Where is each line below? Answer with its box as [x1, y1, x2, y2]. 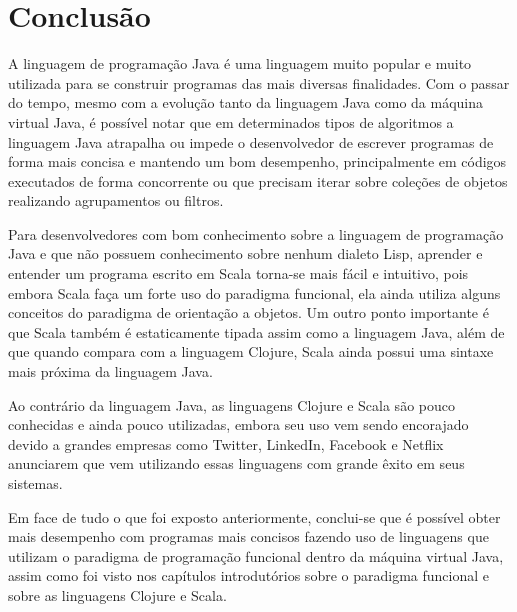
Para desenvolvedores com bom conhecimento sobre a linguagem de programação [8, 223, 504, 244]
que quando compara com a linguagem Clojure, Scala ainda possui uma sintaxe [8, 341, 494, 362]
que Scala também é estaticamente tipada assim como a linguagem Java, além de [8, 321, 505, 342]
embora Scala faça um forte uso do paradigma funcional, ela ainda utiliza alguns [8, 282, 501, 303]
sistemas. [8, 473, 63, 493]
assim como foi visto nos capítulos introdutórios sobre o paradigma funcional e [8, 565, 489, 586]
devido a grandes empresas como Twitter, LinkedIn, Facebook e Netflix [8, 433, 444, 454]
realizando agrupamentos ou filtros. [8, 190, 224, 211]
